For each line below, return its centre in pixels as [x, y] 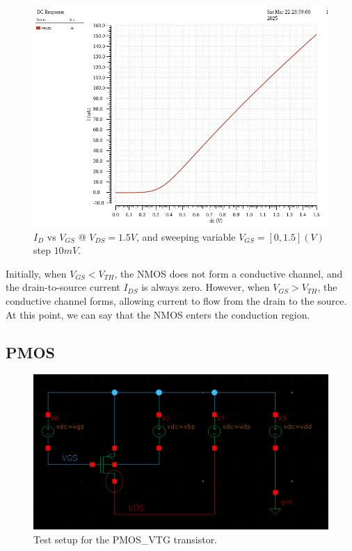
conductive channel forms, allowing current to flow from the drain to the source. [176, 300]
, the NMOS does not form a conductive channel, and [229, 273]
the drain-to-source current [63, 287]
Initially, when [36, 273]
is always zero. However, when [206, 287]
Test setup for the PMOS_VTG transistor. [126, 539]
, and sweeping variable [186, 236]
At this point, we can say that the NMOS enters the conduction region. [158, 314]
